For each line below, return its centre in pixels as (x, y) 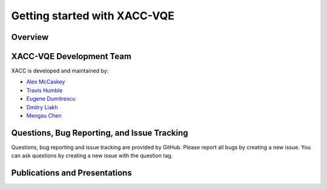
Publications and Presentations (72, 173)
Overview (30, 37)
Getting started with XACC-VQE (93, 16)
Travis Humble (45, 90)
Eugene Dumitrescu (51, 99)
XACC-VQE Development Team (71, 56)
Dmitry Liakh (42, 107)
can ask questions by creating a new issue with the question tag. (92, 156)
